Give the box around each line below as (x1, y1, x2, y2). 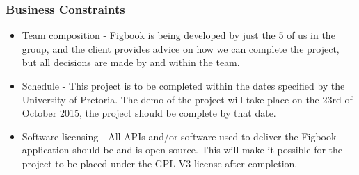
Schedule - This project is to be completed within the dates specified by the (22, 78, 345, 92)
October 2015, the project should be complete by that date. (22, 106, 276, 120)
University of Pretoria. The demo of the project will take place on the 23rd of (22, 92, 353, 106)
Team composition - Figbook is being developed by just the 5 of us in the (22, 28, 335, 42)
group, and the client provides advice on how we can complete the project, (22, 41, 340, 56)
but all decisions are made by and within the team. (22, 55, 240, 69)
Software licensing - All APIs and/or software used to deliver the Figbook (22, 128, 337, 143)
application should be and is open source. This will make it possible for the (22, 142, 343, 157)
